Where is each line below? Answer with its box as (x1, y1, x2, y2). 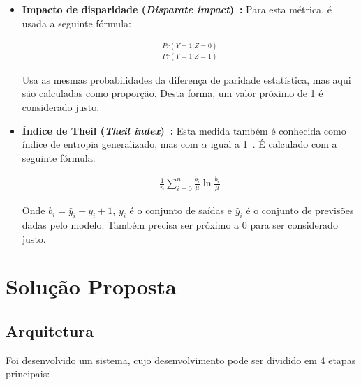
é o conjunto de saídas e (129, 203, 232, 218)
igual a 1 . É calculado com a (210, 137, 337, 151)
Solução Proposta (6, 272, 177, 301)
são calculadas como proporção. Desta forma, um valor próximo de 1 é (22, 86, 323, 100)
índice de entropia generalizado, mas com (22, 137, 198, 151)
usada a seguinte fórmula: (22, 15, 131, 30)
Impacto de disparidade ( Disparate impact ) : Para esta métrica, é (22, 2, 332, 16)
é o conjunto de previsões (246, 203, 354, 218)
